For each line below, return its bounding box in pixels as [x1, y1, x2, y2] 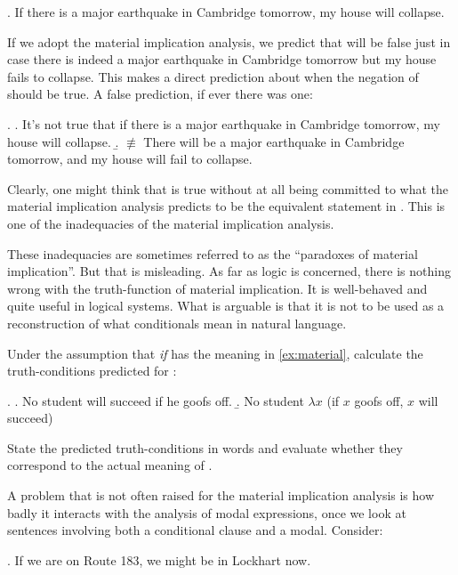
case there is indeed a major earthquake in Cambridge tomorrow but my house [7, 50, 437, 69]
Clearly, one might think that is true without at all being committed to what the [7, 179, 449, 198]
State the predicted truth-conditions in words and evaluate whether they [7, 438, 403, 457]
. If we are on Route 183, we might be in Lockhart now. [7, 550, 311, 569]
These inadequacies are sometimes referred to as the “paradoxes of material [7, 244, 418, 263]
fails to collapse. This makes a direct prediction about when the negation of [7, 67, 419, 85]
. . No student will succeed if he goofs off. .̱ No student [7, 391, 304, 409]
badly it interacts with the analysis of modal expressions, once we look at [7, 503, 406, 522]
